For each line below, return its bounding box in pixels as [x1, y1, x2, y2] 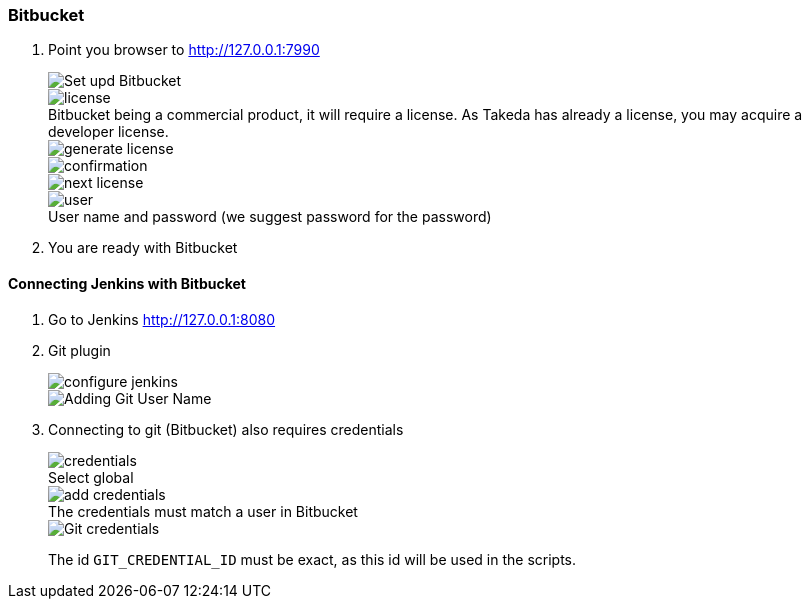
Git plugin [48, 341, 111, 359]
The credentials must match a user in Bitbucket [48, 502, 358, 520]
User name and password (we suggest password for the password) [48, 208, 492, 226]
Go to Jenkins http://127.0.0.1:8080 [48, 310, 276, 328]
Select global [48, 468, 134, 486]
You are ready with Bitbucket [48, 239, 238, 257]
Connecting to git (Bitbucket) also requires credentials [48, 420, 404, 438]
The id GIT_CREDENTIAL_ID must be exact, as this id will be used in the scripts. [48, 550, 577, 568]
